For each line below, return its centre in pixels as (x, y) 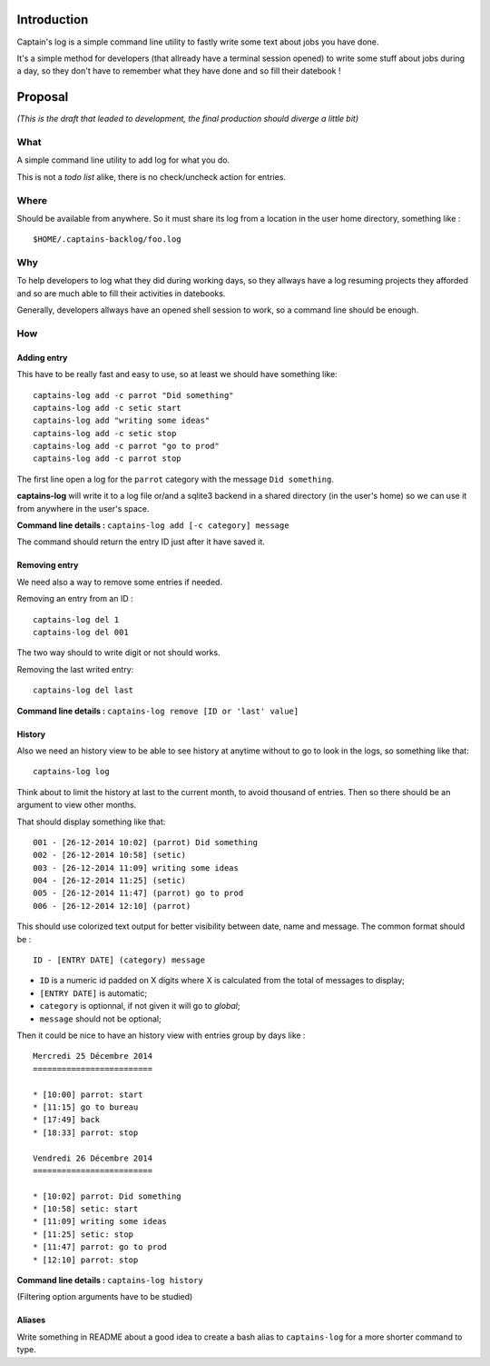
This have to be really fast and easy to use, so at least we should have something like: (177, 374)
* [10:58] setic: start (86, 1209)
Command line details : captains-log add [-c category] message (153, 525)
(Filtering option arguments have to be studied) (105, 1297)
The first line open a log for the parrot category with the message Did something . (176, 479)
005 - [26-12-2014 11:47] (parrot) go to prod (138, 893)
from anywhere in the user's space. (83, 508)
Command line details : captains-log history (110, 1281)
